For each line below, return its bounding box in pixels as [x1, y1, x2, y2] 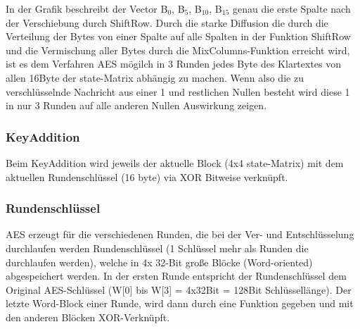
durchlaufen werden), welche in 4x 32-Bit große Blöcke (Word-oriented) [6, 254, 313, 269]
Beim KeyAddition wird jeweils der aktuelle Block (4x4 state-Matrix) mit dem [6, 155, 344, 170]
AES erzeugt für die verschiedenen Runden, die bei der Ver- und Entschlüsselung [6, 227, 354, 242]
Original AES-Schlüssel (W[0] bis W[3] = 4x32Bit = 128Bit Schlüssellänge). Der [6, 282, 352, 297]
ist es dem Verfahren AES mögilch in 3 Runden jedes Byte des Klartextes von [6, 56, 342, 71]
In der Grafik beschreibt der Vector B [6, 1, 168, 15]
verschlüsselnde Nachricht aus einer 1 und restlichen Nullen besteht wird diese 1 [6, 84, 350, 99]
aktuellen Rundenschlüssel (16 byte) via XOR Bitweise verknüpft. [6, 169, 288, 184]
